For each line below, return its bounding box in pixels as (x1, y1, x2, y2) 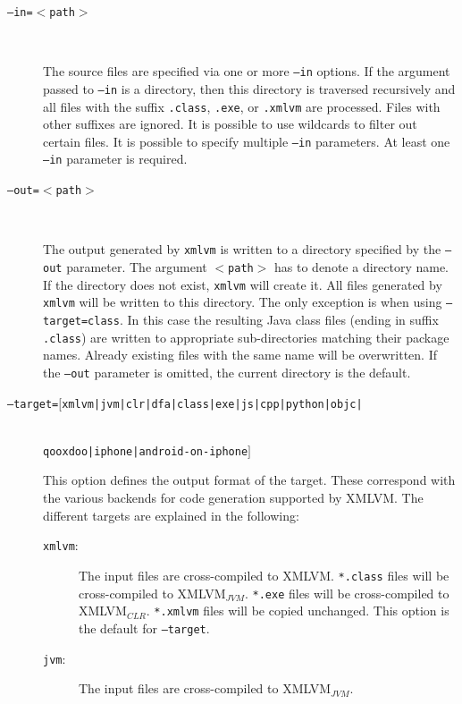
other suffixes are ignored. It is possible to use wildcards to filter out (43, 115, 417, 133)
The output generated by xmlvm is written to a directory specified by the (43, 240, 441, 259)
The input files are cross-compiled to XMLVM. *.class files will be (79, 565, 449, 584)
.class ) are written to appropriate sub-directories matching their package (43, 327, 449, 346)
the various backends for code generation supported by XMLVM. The (43, 488, 424, 507)
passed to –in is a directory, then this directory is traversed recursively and (43, 79, 456, 98)
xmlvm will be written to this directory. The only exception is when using (43, 293, 442, 311)
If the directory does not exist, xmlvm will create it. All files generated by (43, 275, 442, 293)
